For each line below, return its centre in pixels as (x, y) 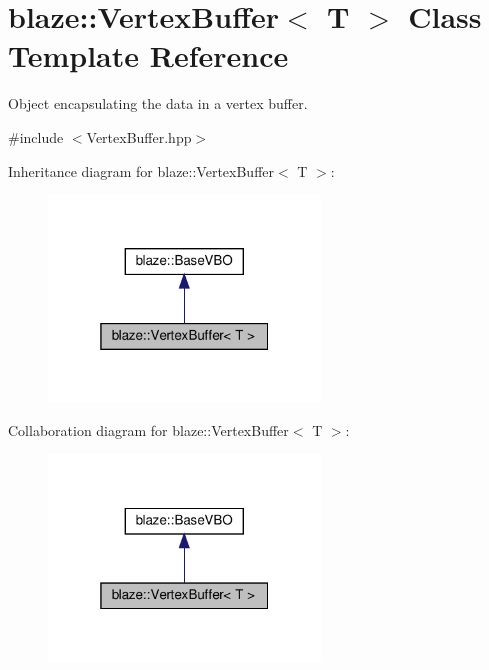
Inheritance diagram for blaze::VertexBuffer (141, 170)
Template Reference (148, 55)
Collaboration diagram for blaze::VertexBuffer (148, 430)
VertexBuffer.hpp (139, 136)
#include (36, 136)
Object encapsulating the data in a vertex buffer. (158, 103)
